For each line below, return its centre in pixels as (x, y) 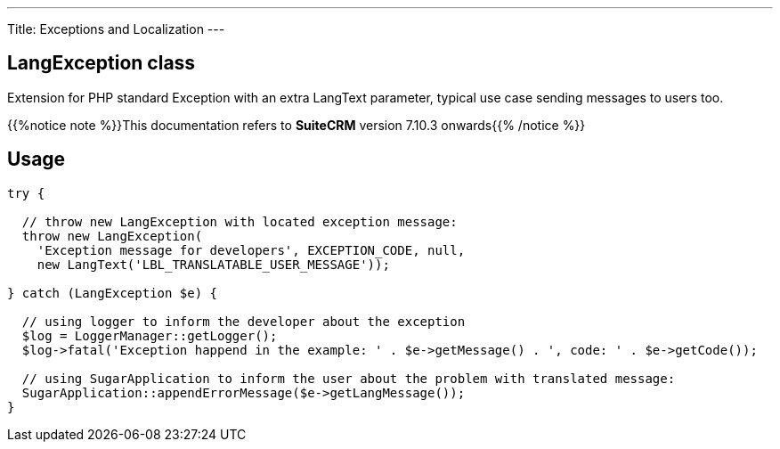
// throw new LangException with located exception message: (240, 221)
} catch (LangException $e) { (113, 293)
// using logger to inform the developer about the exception (244, 321)
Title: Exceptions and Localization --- (116, 29)
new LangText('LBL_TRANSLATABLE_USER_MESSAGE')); (213, 264)
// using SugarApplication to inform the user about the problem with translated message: (349, 378)
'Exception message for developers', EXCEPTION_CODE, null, (251, 250)
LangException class (102, 63)
